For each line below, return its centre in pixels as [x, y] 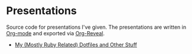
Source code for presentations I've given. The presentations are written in [96, 27]
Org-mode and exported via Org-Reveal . [55, 33]
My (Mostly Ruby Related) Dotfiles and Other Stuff [76, 45]
